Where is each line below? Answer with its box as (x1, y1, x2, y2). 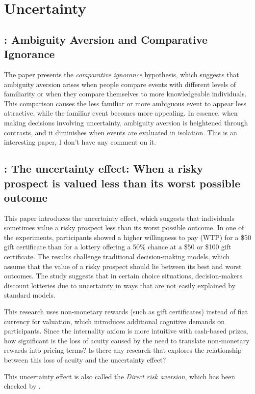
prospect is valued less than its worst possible (4, 175, 240, 190)
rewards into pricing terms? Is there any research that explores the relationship (4, 345, 242, 355)
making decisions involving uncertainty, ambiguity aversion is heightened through (4, 117, 248, 127)
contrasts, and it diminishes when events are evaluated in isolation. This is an (4, 127, 237, 137)
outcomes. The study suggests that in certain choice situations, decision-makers (4, 271, 243, 281)
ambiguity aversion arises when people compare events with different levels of (4, 79, 236, 89)
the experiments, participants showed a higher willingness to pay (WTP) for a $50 (4, 232, 251, 242)
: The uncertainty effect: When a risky (4, 161, 204, 176)
